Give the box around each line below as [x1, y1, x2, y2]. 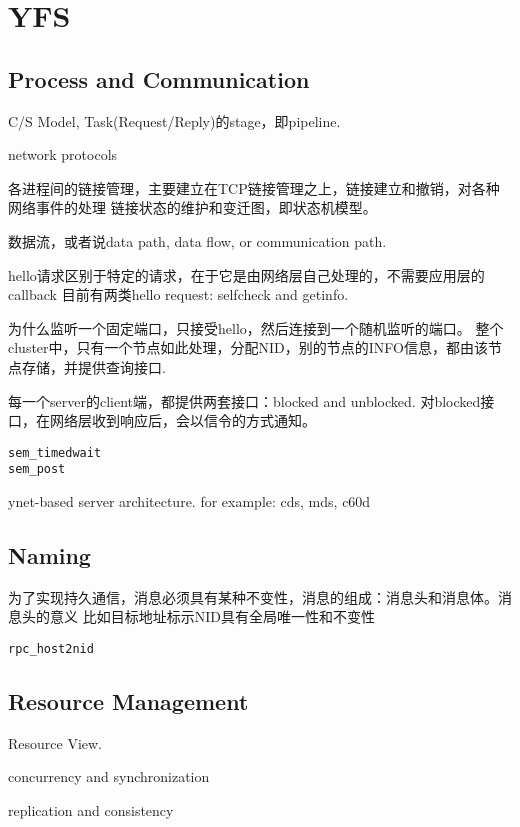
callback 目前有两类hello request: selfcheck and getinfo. [8, 284, 349, 305]
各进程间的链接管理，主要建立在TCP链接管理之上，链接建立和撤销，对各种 [8, 177, 500, 198]
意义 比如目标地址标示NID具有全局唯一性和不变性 [49, 606, 375, 627]
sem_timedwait [8, 445, 102, 460]
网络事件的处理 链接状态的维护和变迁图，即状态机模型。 [8, 197, 377, 218]
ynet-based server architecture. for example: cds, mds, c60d [8, 491, 371, 512]
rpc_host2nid [8, 642, 94, 656]
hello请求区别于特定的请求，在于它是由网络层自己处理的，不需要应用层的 [8, 264, 485, 285]
